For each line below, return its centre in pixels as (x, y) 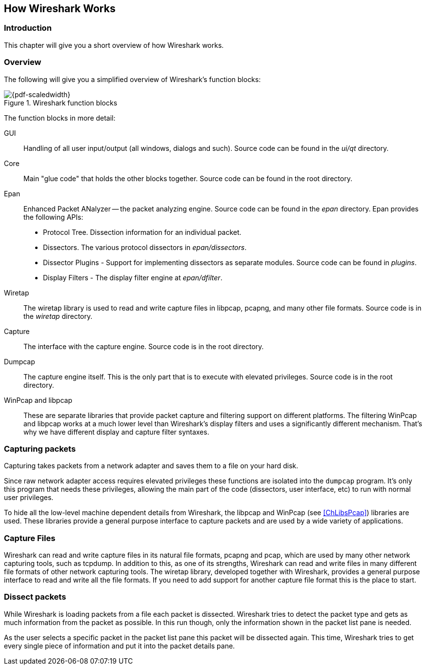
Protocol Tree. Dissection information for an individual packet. (142, 232)
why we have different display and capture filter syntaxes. (116, 432)
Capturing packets (40, 449)
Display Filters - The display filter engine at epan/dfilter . (133, 277)
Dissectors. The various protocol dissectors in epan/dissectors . (145, 247)
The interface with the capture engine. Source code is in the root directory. (144, 346)
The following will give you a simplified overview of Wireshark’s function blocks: (132, 79)
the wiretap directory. (58, 316)
